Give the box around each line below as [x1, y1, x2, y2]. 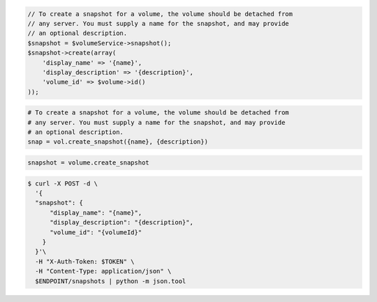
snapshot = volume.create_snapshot [27, 159, 149, 167]
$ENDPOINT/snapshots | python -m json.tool [35, 277, 186, 285]
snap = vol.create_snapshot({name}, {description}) [27, 138, 209, 146]
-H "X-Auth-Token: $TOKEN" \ [35, 257, 135, 265]
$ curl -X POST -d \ [27, 179, 98, 188]
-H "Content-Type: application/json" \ [35, 267, 172, 275]
